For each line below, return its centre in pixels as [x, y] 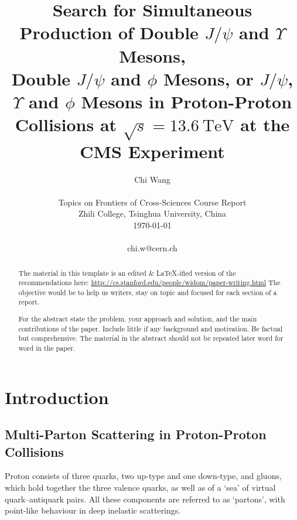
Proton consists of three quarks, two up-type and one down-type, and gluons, [143, 476]
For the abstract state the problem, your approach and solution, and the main [138, 319]
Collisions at [66, 124]
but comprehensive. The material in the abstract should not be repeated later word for [151, 338]
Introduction [57, 397]
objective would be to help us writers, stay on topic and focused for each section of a [148, 292]
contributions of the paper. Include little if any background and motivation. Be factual [151, 328]
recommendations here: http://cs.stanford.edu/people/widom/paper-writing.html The [149, 283]
